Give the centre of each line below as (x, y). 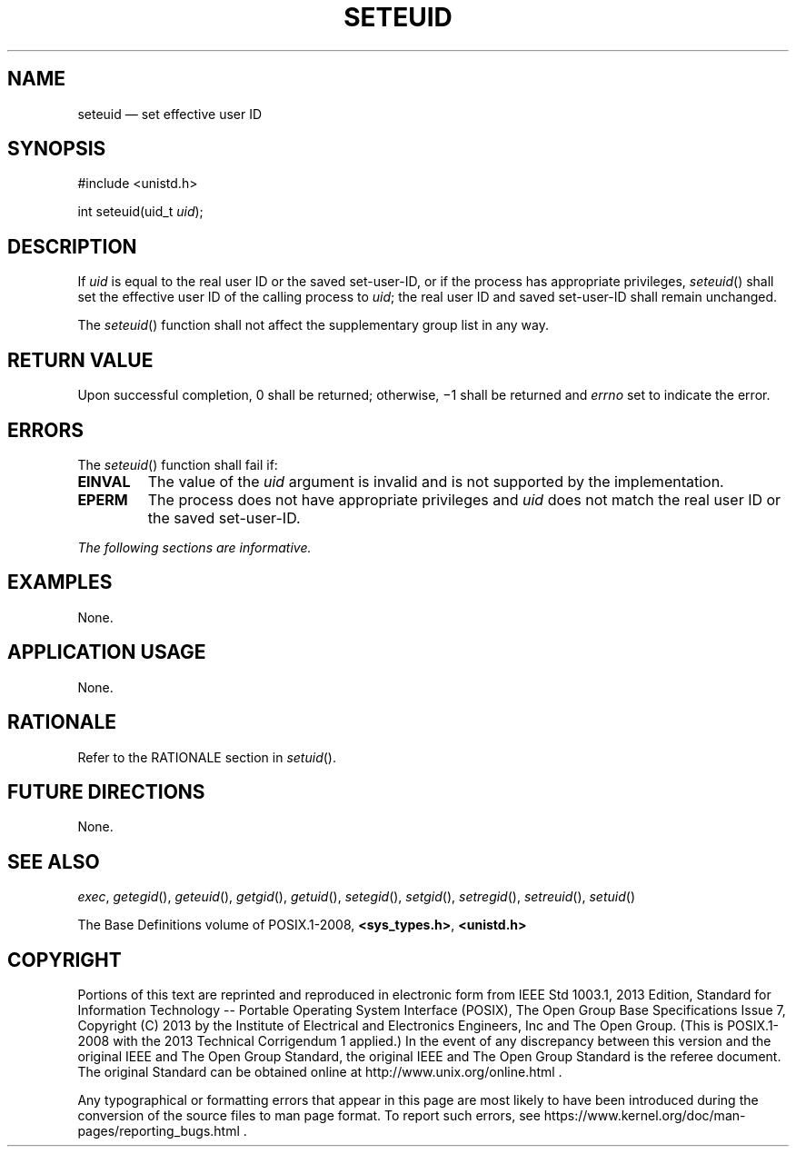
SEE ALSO (54, 861)
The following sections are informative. (194, 547)
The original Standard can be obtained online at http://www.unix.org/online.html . (320, 1072)
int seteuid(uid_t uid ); (140, 212)
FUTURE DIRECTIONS (106, 791)
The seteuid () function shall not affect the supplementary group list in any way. (313, 325)
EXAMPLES (60, 582)
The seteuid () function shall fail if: (178, 464)
